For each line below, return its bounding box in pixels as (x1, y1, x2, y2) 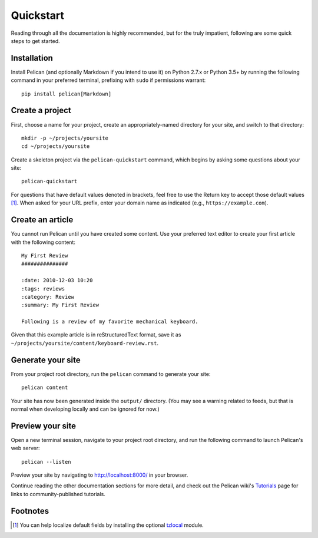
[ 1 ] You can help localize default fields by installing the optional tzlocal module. (12, 522, 204, 529)
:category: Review (21, 293, 75, 300)
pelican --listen (21, 458, 71, 465)
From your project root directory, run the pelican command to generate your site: (11, 370, 211, 377)
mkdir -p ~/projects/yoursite (21, 134, 109, 141)
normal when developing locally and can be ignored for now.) (11, 405, 160, 412)
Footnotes (11, 506, 49, 516)
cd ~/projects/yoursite (21, 143, 90, 150)
